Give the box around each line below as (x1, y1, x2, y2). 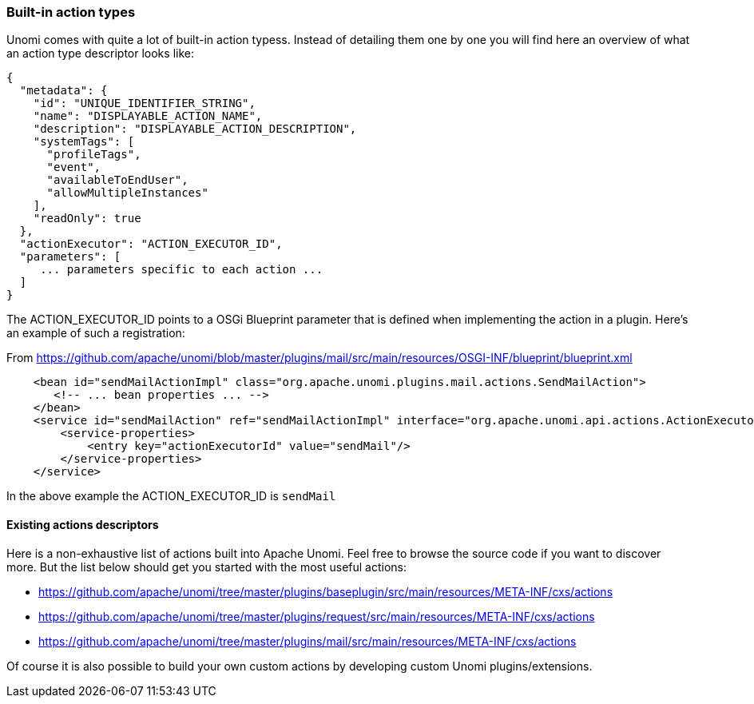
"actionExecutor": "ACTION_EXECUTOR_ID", (19, 237, 283, 251)
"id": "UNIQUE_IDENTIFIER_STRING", (33, 97, 256, 110)
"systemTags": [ (33, 135, 135, 149)
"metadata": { (19, 84, 108, 97)
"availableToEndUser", (46, 173, 188, 187)
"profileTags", (46, 148, 141, 161)
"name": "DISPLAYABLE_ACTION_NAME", (33, 109, 263, 123)
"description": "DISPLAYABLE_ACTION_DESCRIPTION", (33, 122, 357, 136)
